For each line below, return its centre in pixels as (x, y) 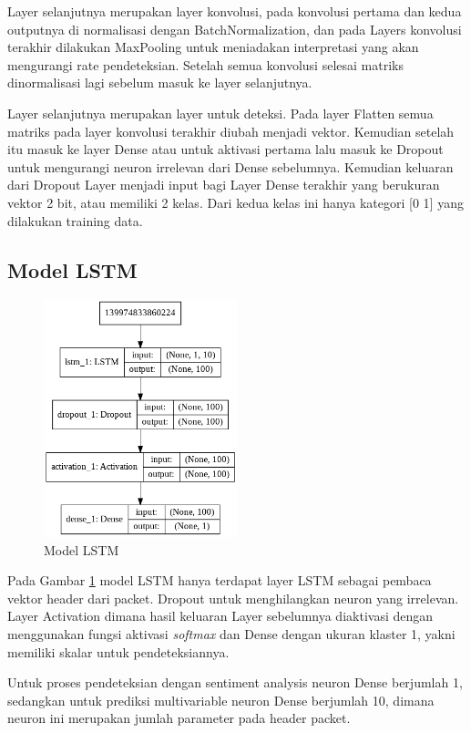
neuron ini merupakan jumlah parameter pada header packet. (179, 718)
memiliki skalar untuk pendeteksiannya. (118, 651)
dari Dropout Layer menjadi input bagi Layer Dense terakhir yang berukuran (224, 185)
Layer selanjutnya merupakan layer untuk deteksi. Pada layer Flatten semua (220, 113)
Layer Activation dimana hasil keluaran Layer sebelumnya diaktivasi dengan (220, 616)
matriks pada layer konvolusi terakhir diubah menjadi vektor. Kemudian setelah (231, 131)
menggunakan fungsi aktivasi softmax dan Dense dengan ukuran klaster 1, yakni (231, 634)
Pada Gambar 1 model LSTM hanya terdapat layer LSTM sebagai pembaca (220, 580)
